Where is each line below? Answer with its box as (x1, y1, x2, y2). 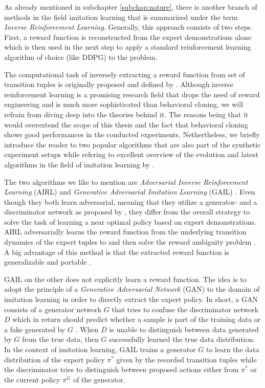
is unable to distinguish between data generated (109, 324, 259, 334)
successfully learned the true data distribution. (109, 334, 255, 344)
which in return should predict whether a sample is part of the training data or (12, 314, 261, 325)
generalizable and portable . (4, 256, 92, 267)
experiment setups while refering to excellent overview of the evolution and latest (4, 149, 258, 160)
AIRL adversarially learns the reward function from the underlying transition (4, 226, 247, 237)
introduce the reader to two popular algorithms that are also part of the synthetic (4, 139, 261, 149)
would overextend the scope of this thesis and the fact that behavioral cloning (4, 119, 248, 130)
